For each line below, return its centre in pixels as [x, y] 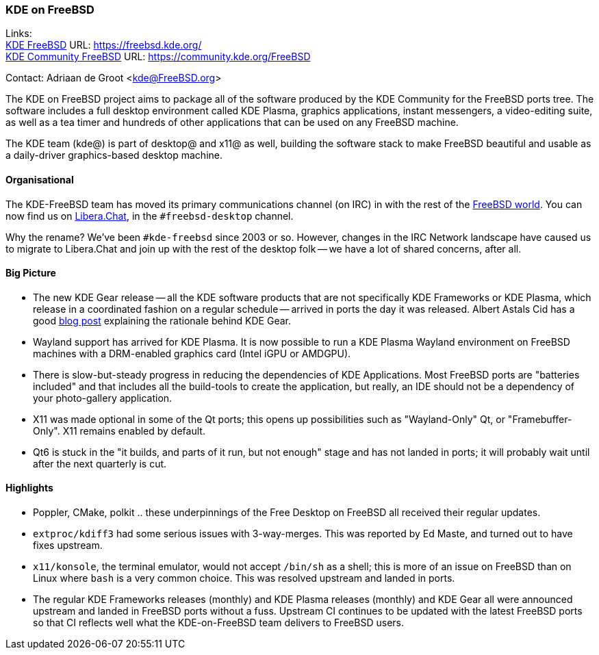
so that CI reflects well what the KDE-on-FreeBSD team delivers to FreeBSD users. [218, 623]
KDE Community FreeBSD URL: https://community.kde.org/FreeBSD [158, 57]
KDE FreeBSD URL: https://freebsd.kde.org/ [104, 45]
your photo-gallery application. [103, 398]
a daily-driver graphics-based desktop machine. [114, 155]
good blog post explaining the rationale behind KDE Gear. [162, 320]
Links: [19, 34]
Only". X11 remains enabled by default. [119, 431]
